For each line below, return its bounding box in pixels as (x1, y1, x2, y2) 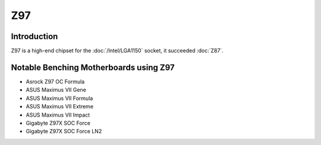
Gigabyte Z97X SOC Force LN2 (26, 128, 102, 135)
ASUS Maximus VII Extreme (26, 103, 94, 110)
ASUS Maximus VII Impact (26, 111, 90, 118)
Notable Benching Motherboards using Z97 (11, 62, 175, 72)
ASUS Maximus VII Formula (26, 95, 93, 102)
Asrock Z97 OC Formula (26, 78, 85, 85)
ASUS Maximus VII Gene (26, 86, 86, 94)
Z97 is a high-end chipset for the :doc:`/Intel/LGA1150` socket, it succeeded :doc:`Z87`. (11, 47, 224, 54)
